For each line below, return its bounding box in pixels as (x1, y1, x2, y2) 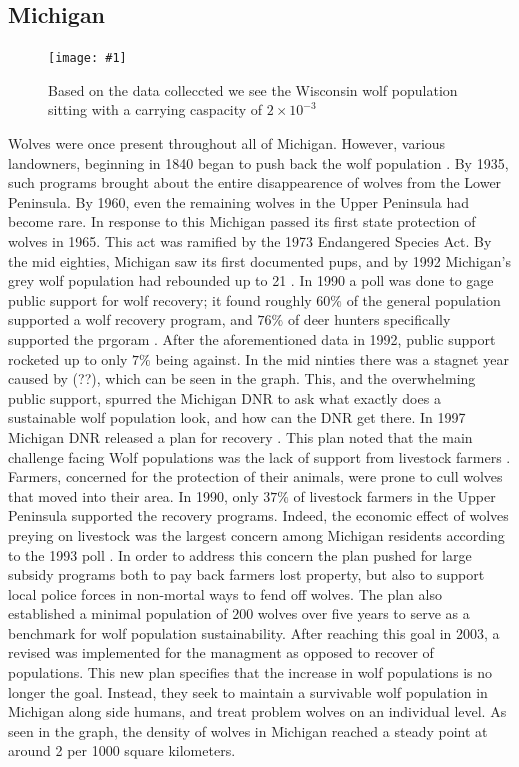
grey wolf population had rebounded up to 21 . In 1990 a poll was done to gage (8, 270, 494, 291)
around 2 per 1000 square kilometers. (8, 740, 236, 761)
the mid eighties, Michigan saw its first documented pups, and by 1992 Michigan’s (8, 250, 511, 271)
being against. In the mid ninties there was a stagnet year (155, 348, 509, 369)
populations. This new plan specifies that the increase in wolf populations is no (8, 662, 492, 683)
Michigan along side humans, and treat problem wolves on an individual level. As (8, 701, 507, 722)
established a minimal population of (8, 603, 228, 624)
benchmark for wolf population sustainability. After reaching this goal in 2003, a (8, 622, 500, 643)
